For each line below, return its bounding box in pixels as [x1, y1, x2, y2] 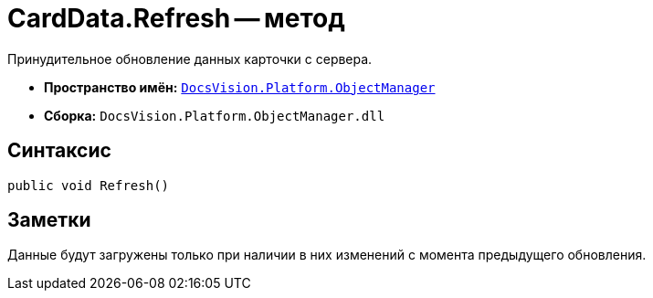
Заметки [7, 208, 91, 232]
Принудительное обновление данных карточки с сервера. [7, 50, 373, 67]
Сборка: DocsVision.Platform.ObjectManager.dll [44, 107, 385, 123]
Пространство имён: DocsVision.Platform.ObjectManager [44, 79, 436, 95]
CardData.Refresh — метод [7, 3, 345, 34]
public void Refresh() [7, 177, 170, 193]
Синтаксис [7, 139, 111, 163]
